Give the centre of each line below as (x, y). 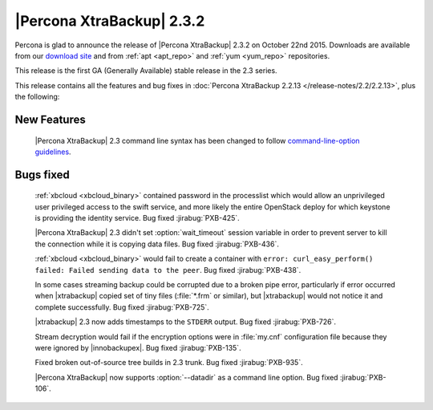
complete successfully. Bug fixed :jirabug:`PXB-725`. (122, 307)
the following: (37, 97)
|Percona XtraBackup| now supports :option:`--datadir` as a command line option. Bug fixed (186, 377)
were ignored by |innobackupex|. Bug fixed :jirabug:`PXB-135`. (138, 348)
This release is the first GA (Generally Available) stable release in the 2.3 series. (146, 71)
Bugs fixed (42, 175)
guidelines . (53, 152)
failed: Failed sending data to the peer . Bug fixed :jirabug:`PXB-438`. (168, 270)
